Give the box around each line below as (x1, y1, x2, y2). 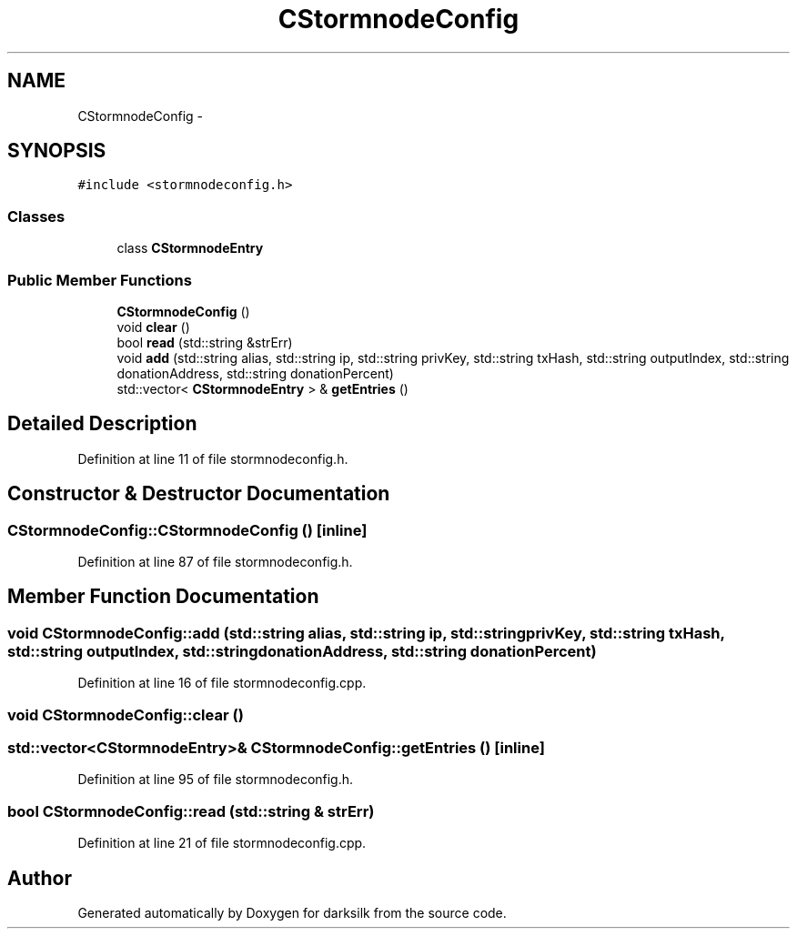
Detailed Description (7, 412, 197, 436)
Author (7, 866, 72, 890)
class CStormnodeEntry (116, 240, 264, 257)
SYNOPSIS (7, 139, 106, 163)
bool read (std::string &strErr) (116, 334, 293, 350)
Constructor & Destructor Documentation (7, 482, 390, 506)
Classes (7, 206, 66, 226)
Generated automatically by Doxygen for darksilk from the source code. (77, 904, 507, 921)
